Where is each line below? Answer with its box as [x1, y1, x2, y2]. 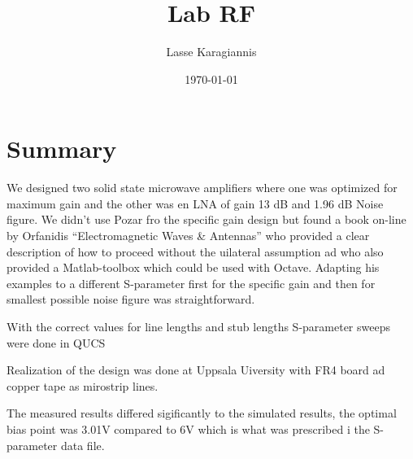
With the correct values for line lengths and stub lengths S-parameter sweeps [7, 318, 390, 334]
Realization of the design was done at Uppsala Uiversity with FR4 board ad [7, 361, 385, 378]
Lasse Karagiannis [166, 43, 257, 60]
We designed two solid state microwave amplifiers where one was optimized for [7, 179, 398, 196]
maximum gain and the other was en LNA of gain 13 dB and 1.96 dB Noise [7, 195, 384, 212]
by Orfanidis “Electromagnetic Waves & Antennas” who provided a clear [7, 227, 370, 244]
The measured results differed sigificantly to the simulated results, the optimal [7, 404, 397, 422]
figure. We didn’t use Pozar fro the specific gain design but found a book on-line [7, 211, 406, 228]
